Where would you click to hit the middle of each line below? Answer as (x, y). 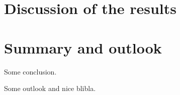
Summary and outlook (83, 47)
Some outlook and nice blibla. (50, 88)
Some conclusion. (30, 71)
